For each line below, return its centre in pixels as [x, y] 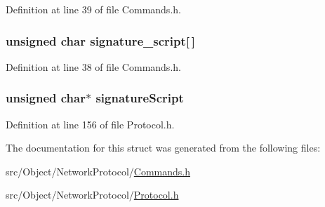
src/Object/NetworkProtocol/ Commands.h [98, 171]
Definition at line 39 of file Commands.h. [93, 9]
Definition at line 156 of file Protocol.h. [90, 124]
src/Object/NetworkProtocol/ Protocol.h [92, 195]
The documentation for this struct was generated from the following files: [163, 148]
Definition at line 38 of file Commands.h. [93, 66]
